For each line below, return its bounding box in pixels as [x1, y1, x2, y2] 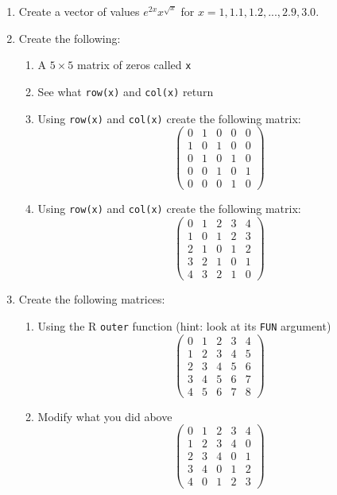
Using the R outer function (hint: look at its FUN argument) [37, 317, 331, 334]
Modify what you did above [37, 408, 172, 424]
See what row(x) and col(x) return [37, 83, 214, 99]
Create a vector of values [18, 3, 140, 19]
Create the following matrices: [18, 291, 165, 307]
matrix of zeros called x [76, 56, 192, 73]
